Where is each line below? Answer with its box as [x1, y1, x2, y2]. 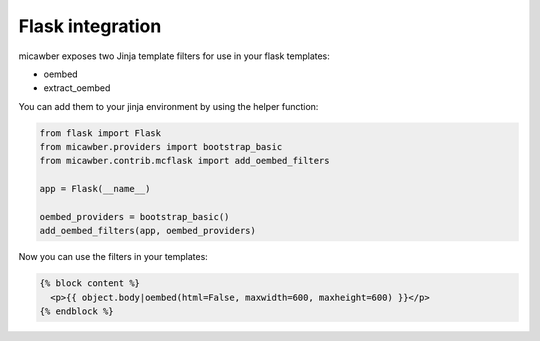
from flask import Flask [39, 127, 162, 139]
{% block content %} [39, 278, 140, 289]
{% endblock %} [39, 306, 114, 317]
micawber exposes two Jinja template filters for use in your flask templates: [18, 50, 330, 62]
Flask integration [18, 15, 162, 37]
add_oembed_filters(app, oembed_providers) [39, 225, 257, 237]
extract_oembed [43, 82, 111, 94]
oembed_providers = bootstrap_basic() [39, 211, 230, 223]
